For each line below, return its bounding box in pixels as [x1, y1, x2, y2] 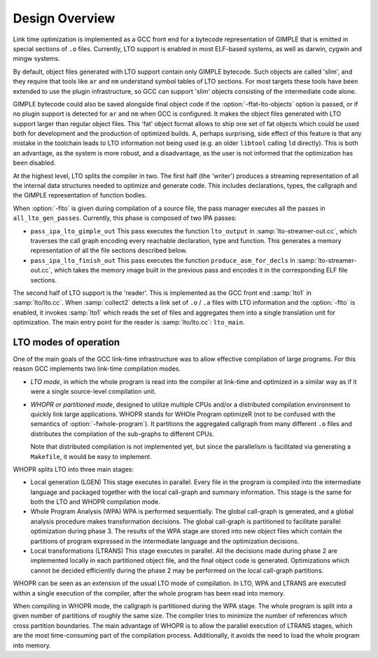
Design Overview [13, 11, 115, 26]
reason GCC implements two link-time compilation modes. [13, 364, 181, 373]
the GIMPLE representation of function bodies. [13, 191, 147, 200]
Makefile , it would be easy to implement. [30, 452, 152, 460]
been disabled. [13, 158, 56, 167]
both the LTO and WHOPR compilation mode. [30, 498, 160, 506]
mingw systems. [13, 55, 60, 63]
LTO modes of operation [13, 336, 120, 348]
